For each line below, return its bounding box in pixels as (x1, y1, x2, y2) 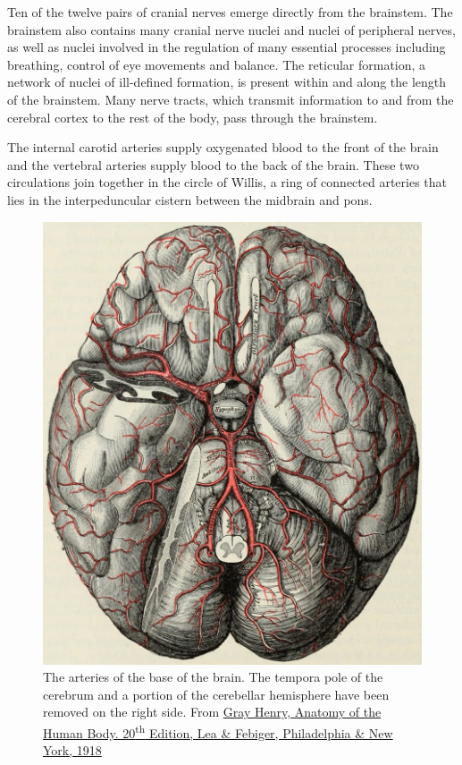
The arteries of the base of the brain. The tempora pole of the (43, 667, 383, 686)
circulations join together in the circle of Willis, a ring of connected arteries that (7, 173, 448, 191)
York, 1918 (43, 741, 102, 760)
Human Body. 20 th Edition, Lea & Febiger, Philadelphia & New (43, 720, 393, 742)
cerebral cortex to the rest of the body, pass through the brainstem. (7, 107, 378, 126)
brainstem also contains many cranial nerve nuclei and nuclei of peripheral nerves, (7, 20, 456, 38)
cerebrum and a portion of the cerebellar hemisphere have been (43, 684, 390, 703)
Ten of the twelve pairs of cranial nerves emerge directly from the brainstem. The (7, 3, 453, 21)
